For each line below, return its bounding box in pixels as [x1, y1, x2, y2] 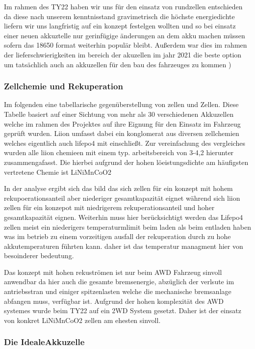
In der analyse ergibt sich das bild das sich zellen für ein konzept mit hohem [4, 183, 233, 193]
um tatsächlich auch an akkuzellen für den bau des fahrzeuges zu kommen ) [4, 59, 231, 69]
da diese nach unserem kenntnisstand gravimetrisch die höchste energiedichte [4, 11, 235, 21]
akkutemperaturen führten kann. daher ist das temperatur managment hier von [4, 241, 243, 251]
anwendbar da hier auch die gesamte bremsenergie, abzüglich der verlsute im [4, 276, 234, 287]
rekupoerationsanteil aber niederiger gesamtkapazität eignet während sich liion [4, 192, 240, 203]
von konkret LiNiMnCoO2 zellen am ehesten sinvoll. [4, 315, 161, 325]
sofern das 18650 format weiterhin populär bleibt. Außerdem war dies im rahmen [4, 40, 247, 50]
